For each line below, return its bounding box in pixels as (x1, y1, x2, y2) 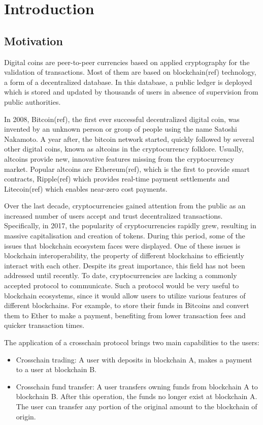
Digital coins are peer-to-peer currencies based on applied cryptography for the (4, 56, 250, 67)
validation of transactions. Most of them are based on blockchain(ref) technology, (4, 67, 256, 77)
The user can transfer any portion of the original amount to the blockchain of (16, 401, 257, 411)
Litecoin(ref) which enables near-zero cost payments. (4, 183, 168, 194)
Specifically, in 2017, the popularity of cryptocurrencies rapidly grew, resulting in (4, 220, 256, 231)
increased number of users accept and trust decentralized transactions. (4, 210, 223, 221)
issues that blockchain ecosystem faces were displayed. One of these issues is (4, 240, 241, 251)
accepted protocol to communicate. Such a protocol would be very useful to (4, 280, 239, 291)
